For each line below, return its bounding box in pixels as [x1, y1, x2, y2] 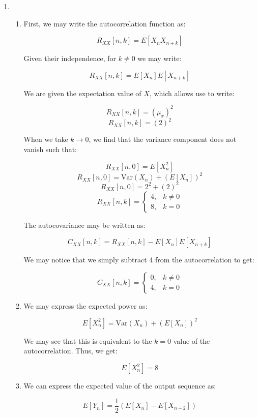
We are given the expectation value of [23, 87, 141, 98]
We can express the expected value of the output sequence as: [23, 380, 216, 391]
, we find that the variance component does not [89, 134, 237, 144]
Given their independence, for [23, 53, 117, 64]
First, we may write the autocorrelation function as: [23, 18, 186, 28]
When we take [23, 134, 68, 144]
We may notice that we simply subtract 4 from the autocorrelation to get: [23, 254, 254, 265]
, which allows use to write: [149, 87, 235, 98]
